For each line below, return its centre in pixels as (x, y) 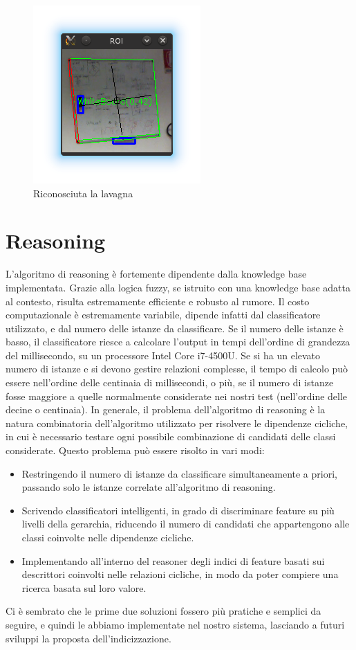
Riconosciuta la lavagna (83, 193)
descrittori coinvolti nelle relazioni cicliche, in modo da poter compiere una (180, 574)
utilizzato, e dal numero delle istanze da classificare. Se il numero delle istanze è (175, 328)
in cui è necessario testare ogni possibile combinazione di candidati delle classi (171, 436)
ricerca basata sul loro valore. (84, 587)
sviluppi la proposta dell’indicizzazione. (88, 638)
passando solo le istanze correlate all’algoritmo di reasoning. (149, 487)
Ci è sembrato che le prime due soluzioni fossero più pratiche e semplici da (163, 611)
